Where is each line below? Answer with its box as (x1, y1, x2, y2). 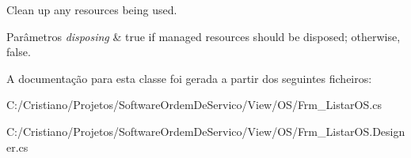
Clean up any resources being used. (6, 2, 177, 17)
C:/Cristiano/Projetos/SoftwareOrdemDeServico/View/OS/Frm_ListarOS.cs (6, 96, 382, 113)
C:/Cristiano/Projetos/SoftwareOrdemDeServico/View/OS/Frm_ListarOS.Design (6, 122, 405, 139)
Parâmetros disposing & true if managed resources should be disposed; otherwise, (6, 28, 401, 44)
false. (6, 43, 31, 60)
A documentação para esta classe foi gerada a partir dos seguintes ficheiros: (6, 70, 372, 86)
